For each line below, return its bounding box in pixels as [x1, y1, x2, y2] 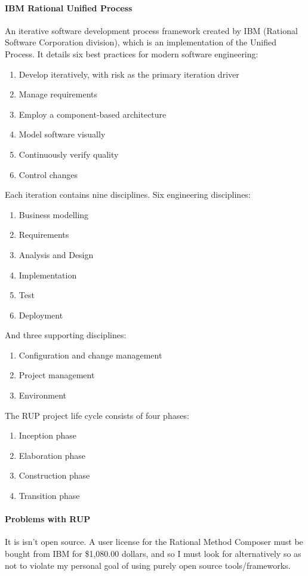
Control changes [19, 168, 78, 180]
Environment [19, 389, 66, 402]
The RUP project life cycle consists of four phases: [5, 409, 189, 421]
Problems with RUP [5, 513, 91, 525]
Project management [19, 369, 95, 381]
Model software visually [19, 128, 106, 140]
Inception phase [19, 429, 76, 442]
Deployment [19, 308, 63, 321]
